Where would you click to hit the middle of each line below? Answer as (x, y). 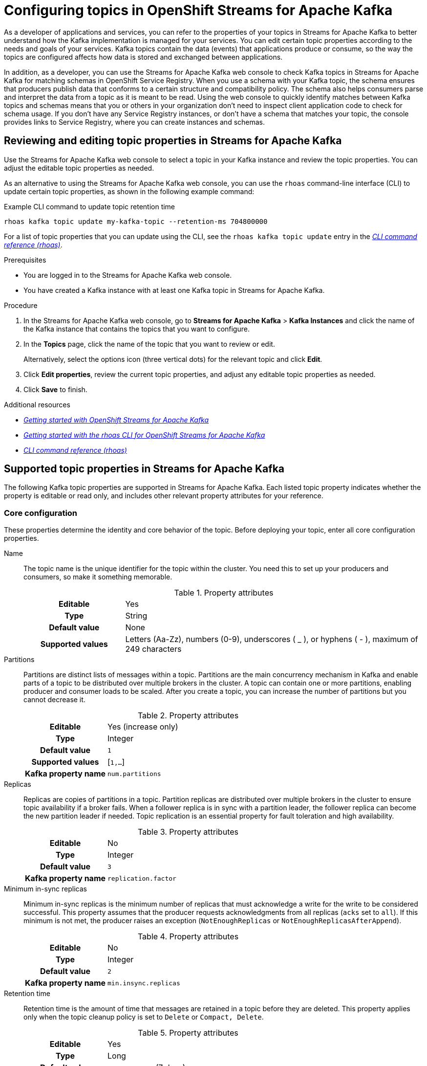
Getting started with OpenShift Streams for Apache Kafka (116, 420)
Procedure (21, 305)
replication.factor (142, 878)
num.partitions (134, 774)
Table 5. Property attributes (188, 1033)
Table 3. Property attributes (188, 832)
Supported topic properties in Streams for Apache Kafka (144, 469)
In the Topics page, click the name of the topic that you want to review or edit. (149, 344)
